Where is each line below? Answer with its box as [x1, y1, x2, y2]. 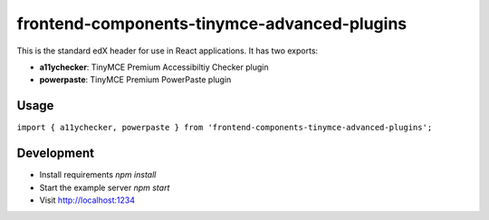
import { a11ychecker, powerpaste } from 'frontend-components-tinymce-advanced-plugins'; [16, 122, 433, 133]
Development [16, 146, 95, 161]
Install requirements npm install [39, 169, 157, 180]
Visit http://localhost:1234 [39, 195, 136, 206]
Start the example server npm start [39, 182, 170, 193]
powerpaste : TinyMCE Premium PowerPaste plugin [39, 74, 232, 85]
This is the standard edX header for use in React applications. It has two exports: [16, 45, 319, 56]
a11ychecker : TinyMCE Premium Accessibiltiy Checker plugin [39, 62, 269, 72]
